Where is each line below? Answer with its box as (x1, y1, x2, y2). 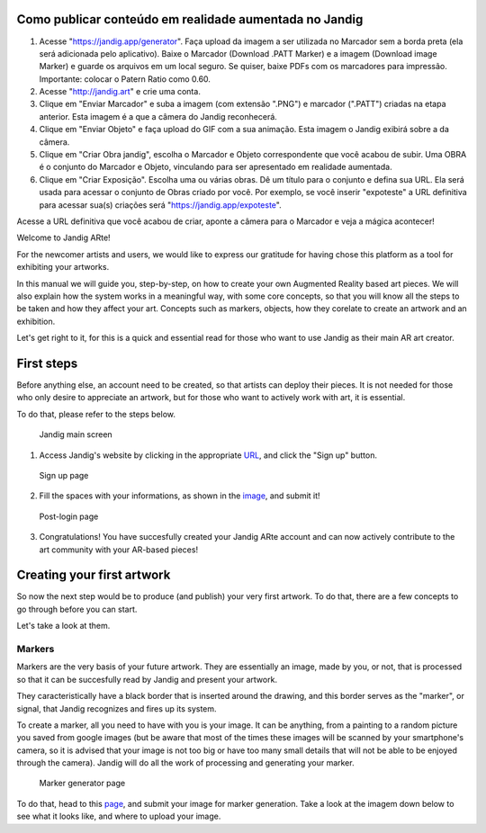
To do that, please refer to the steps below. (16, 408, 175, 419)
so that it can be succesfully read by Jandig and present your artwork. (16, 674, 278, 685)
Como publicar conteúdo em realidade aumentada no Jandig (16, 12, 364, 27)
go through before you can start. (16, 604, 138, 614)
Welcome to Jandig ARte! (16, 232, 112, 243)
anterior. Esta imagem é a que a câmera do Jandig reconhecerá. (39, 111, 278, 121)
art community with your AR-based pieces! (39, 544, 198, 555)
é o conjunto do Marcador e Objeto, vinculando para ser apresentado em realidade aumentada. (39, 162, 392, 173)
